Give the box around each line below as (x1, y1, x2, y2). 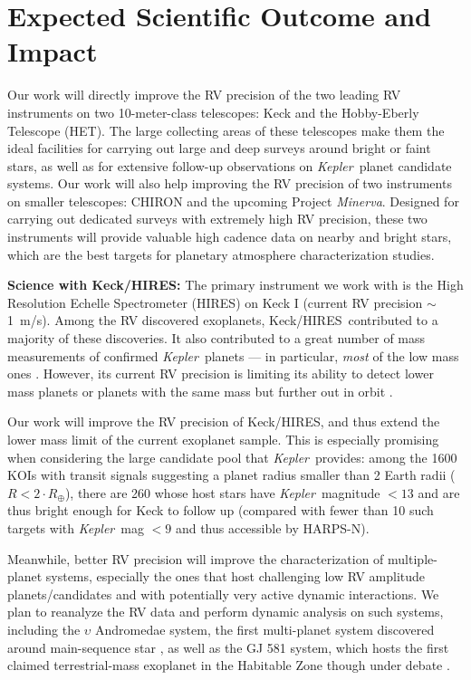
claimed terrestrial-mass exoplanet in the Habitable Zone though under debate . (7, 656, 450, 675)
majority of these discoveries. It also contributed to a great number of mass (7, 329, 426, 348)
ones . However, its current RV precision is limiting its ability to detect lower (7, 364, 434, 383)
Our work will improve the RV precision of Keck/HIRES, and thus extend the (7, 412, 440, 431)
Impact (7, 33, 98, 70)
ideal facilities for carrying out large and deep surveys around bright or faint (7, 139, 431, 158)
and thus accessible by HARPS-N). (175, 518, 370, 537)
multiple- (388, 549, 437, 568)
